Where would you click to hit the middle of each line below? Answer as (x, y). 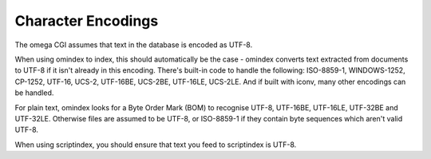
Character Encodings (87, 21)
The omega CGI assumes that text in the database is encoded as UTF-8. (134, 45)
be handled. (34, 93)
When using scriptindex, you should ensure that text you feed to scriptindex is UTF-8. (156, 145)
